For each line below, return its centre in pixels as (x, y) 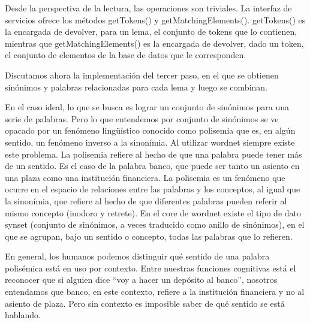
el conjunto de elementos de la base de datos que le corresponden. (126, 55)
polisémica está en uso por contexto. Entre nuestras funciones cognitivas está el (151, 268)
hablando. (23, 315)
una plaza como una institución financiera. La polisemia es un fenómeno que (145, 177)
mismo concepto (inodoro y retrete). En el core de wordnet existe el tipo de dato (153, 212)
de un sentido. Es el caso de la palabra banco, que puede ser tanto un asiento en (152, 166)
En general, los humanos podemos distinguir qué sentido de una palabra (137, 256)
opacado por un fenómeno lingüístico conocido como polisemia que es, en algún (150, 130)
